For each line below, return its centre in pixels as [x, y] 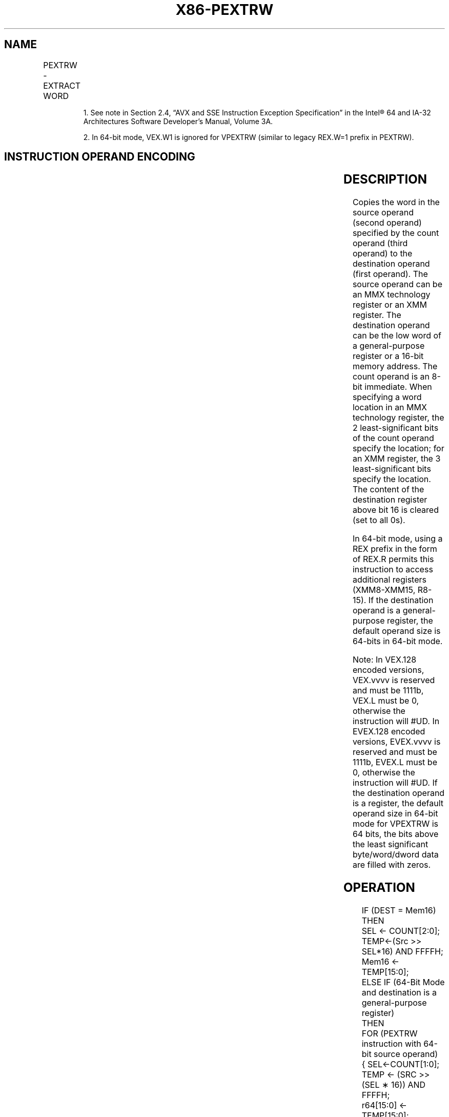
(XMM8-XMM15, [384, 590]
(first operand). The [390, 274]
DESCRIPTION [385, 179]
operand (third [380, 243]
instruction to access [393, 570]
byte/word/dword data [395, 855]
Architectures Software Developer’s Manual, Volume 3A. [178, 121]
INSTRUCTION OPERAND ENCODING [100, 157]
